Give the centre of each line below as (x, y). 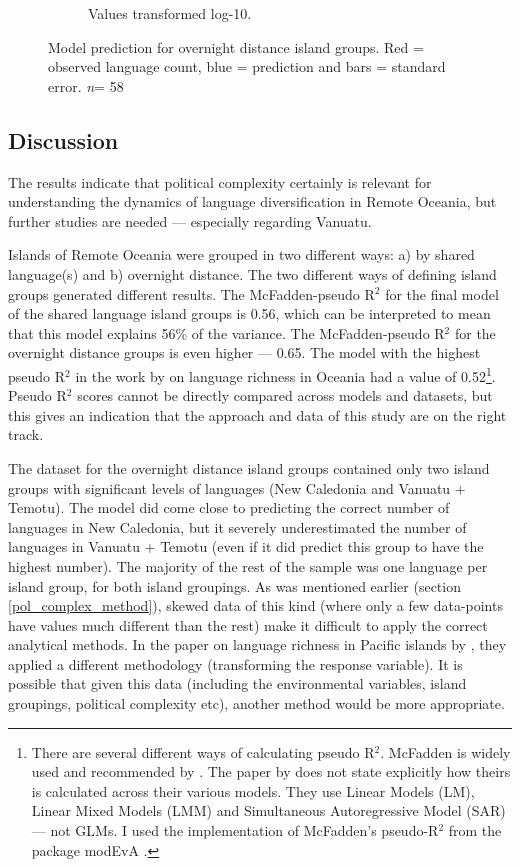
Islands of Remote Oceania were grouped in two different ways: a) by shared (241, 254)
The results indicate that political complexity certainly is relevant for (220, 181)
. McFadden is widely (445, 751)
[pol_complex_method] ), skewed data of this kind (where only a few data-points (255, 605)
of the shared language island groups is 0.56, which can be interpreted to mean (249, 313)
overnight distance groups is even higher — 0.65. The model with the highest (244, 352)
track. (26, 434)
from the (475, 830)
